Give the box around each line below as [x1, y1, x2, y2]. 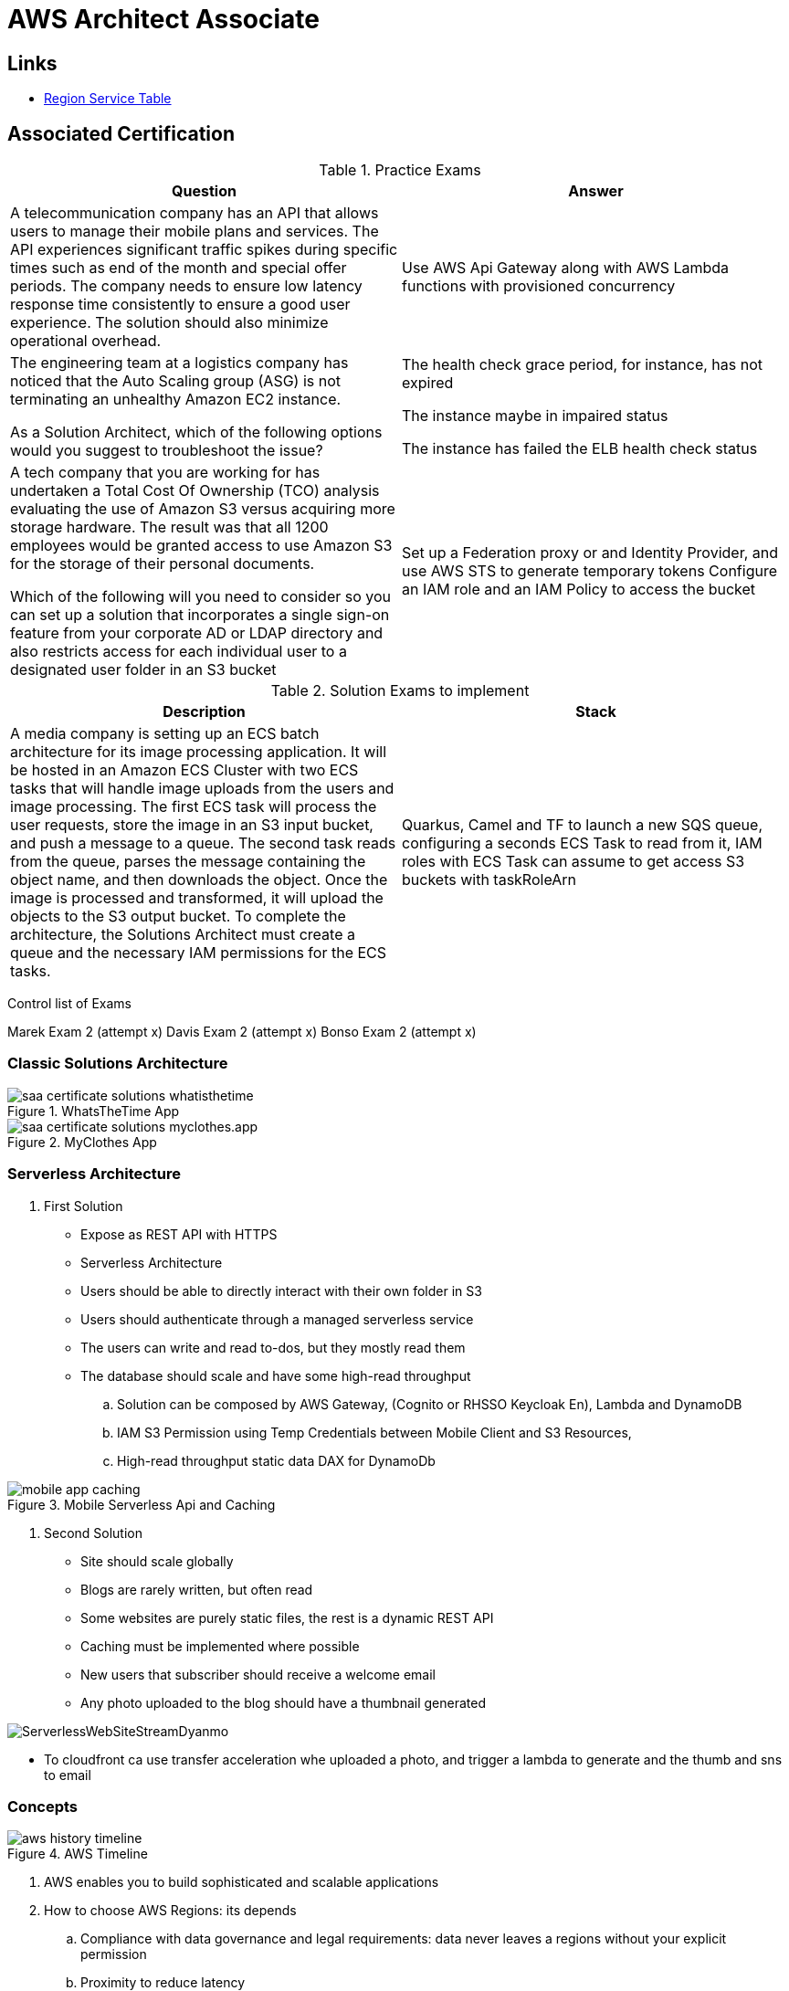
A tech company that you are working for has [10, 463, 321, 482]
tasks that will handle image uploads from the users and [10, 779, 394, 798]
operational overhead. [10, 332, 162, 351]
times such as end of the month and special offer [10, 258, 347, 278]
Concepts [7, 1796, 79, 1816]
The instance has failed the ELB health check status [402, 439, 758, 458]
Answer [568, 182, 624, 201]
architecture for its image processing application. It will [10, 743, 387, 762]
